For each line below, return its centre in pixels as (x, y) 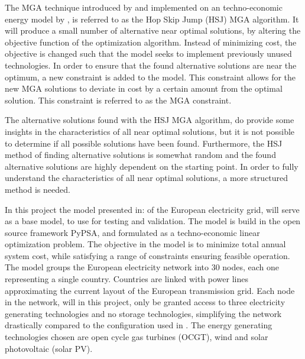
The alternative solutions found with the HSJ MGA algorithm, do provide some (150, 120)
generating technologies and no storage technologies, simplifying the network (143, 313)
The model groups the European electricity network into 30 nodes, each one (142, 267)
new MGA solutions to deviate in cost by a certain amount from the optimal (144, 88)
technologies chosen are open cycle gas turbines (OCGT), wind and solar (137, 337)
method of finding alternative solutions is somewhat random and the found (140, 155)
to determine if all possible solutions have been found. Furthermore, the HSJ (144, 143)
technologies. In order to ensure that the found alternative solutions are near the (151, 65)
